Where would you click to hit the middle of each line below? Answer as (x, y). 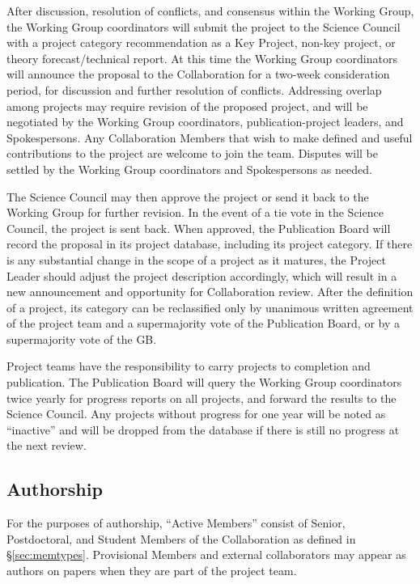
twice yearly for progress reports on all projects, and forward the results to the (202, 398)
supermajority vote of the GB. (82, 339)
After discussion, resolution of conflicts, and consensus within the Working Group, (210, 11)
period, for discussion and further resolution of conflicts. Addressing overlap (194, 89)
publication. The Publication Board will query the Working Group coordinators (204, 382)
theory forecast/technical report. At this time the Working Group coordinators (202, 58)
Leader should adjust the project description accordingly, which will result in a (202, 275)
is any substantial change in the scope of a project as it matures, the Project (196, 259)
